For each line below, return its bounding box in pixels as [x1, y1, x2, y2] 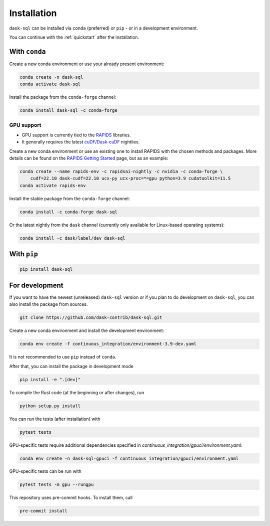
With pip [9, 250, 38, 258]
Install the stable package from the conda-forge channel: [9, 196, 130, 202]
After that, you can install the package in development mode [9, 363, 133, 369]
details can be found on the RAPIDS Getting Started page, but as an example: [9, 155, 168, 161]
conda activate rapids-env [19, 183, 86, 188]
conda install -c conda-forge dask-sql [19, 209, 117, 215]
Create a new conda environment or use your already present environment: [9, 61, 164, 67]
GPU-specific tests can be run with [9, 468, 82, 474]
